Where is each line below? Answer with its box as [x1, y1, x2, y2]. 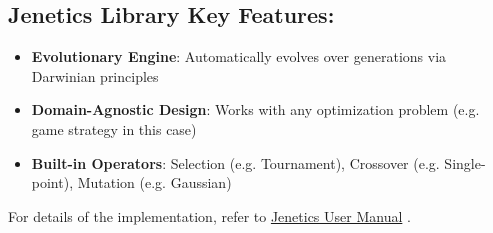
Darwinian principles [31, 65, 159, 86]
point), [31, 172, 74, 193]
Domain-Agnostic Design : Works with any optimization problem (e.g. [31, 99, 480, 120]
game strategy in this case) [31, 118, 197, 139]
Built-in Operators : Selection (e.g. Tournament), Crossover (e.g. [31, 152, 440, 173]
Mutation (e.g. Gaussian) [77, 172, 232, 193]
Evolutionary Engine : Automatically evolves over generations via [31, 46, 447, 67]
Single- [444, 152, 486, 173]
